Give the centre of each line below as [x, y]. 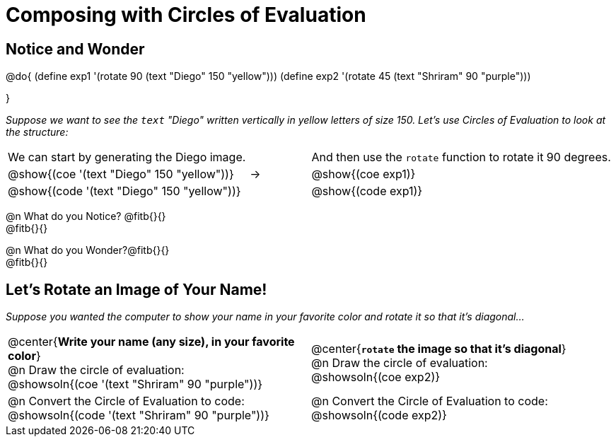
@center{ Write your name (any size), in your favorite [151, 342]
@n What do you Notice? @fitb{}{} [86, 216]
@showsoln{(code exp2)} [379, 415]
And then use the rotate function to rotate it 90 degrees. [461, 157]
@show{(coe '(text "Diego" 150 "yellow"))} [121, 174]
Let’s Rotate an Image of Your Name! [136, 289]
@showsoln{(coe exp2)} [376, 377]
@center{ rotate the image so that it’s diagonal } [439, 349]
